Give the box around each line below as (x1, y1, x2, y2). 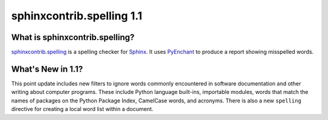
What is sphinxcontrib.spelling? (11, 32, 135, 42)
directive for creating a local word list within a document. (11, 105, 154, 113)
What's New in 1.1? (11, 64, 83, 74)
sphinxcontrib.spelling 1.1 (11, 9, 143, 22)
